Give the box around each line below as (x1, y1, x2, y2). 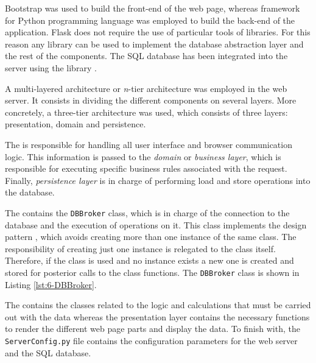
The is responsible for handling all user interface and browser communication (5, 138, 292, 150)
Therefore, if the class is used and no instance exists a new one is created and (5, 254, 294, 267)
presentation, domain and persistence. (5, 118, 146, 130)
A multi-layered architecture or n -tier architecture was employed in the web (5, 82, 287, 94)
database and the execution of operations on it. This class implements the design (5, 218, 307, 231)
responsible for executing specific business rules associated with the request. (5, 162, 287, 175)
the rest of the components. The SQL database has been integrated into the (5, 49, 288, 62)
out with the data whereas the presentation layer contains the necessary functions (5, 310, 310, 323)
